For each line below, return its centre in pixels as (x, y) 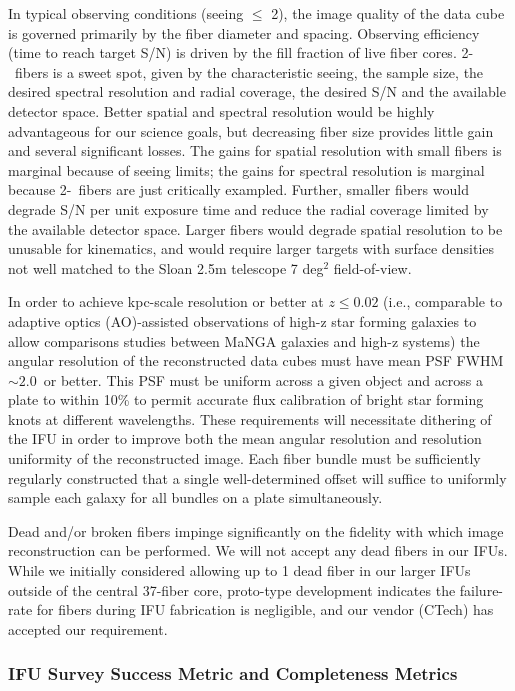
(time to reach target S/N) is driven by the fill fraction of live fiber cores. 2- (241, 52)
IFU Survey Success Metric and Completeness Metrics (233, 673)
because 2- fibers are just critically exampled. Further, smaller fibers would (238, 189)
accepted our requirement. (88, 628)
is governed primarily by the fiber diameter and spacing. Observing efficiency (244, 32)
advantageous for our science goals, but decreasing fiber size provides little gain (251, 130)
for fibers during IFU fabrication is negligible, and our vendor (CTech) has (265, 609)
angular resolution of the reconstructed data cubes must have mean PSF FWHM (256, 360)
